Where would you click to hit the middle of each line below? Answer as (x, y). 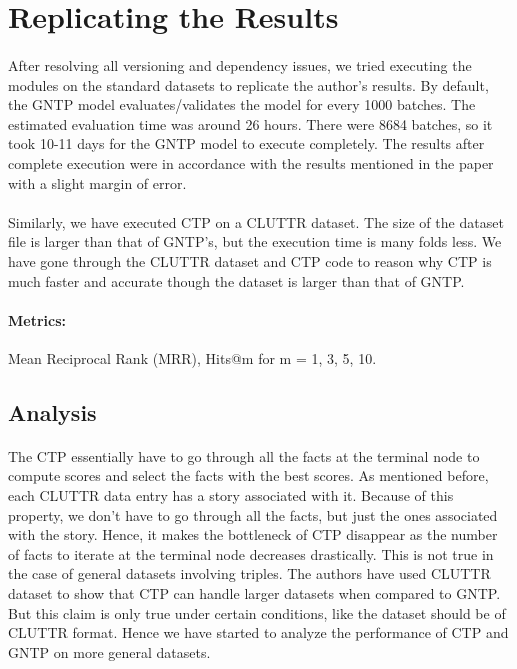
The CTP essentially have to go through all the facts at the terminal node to (244, 455)
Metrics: (37, 319)
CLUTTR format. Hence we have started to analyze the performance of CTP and (258, 632)
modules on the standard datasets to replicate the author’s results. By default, (248, 84)
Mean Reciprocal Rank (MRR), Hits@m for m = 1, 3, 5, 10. (192, 357)
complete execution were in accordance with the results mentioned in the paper (251, 162)
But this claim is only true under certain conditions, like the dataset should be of (257, 612)
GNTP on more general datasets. (109, 651)
